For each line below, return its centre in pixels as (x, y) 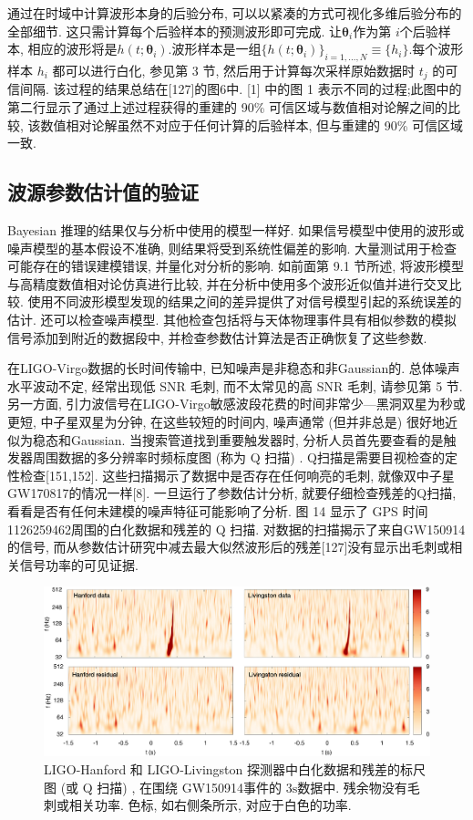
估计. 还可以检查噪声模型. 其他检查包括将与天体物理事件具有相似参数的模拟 (232, 319)
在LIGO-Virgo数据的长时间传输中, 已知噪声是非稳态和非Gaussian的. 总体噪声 (234, 368)
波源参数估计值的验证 (103, 192)
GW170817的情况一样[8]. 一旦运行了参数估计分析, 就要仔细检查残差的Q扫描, (232, 493)
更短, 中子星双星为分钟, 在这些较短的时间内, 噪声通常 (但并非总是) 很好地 (226, 421)
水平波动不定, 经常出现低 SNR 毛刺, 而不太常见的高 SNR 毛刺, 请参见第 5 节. (235, 385)
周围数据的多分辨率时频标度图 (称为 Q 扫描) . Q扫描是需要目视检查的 (238, 457)
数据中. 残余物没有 (352, 787)
